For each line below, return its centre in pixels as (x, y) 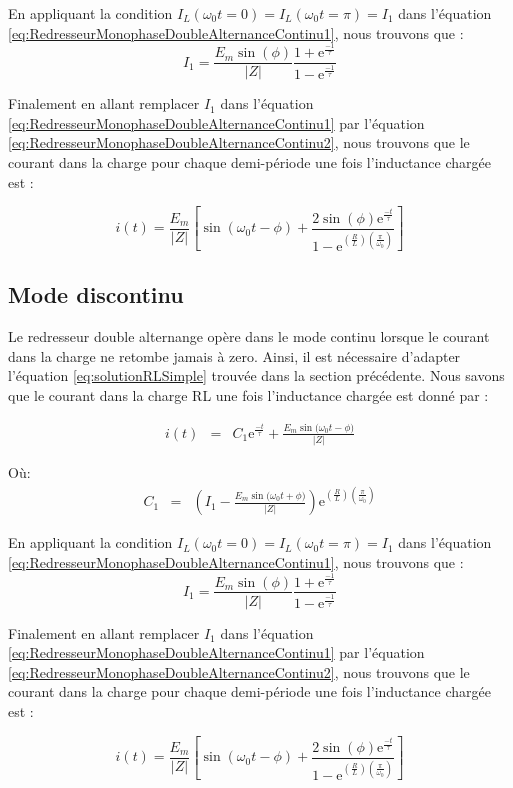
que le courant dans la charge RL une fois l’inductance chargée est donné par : (248, 395)
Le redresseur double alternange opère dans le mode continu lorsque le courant (249, 336)
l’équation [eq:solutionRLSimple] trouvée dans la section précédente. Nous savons (256, 375)
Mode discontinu (96, 294)
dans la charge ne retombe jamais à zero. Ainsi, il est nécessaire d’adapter (234, 355)
